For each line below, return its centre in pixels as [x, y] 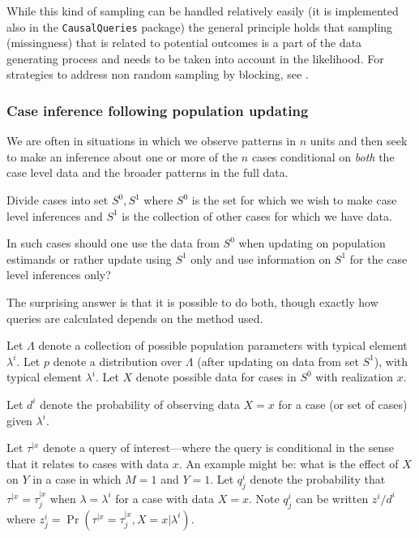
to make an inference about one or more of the [122, 156]
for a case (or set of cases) [343, 404]
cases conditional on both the [323, 156]
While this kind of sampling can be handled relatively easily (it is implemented [203, 11]
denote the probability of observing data [140, 404]
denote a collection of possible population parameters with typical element [223, 345]
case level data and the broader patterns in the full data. [148, 172]
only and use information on [261, 258]
